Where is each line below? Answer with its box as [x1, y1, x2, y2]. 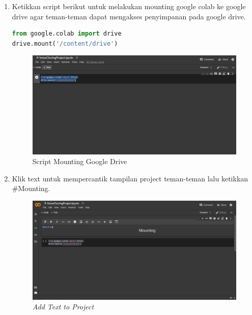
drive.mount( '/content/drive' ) [12, 40, 118, 47]
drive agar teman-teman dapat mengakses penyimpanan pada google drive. [12, 11, 246, 21]
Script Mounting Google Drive [32, 156, 127, 167]
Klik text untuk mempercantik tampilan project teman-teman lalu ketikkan [12, 173, 248, 183]
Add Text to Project [32, 301, 94, 312]
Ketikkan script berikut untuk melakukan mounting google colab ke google [12, 1, 246, 11]
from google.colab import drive [12, 30, 122, 38]
